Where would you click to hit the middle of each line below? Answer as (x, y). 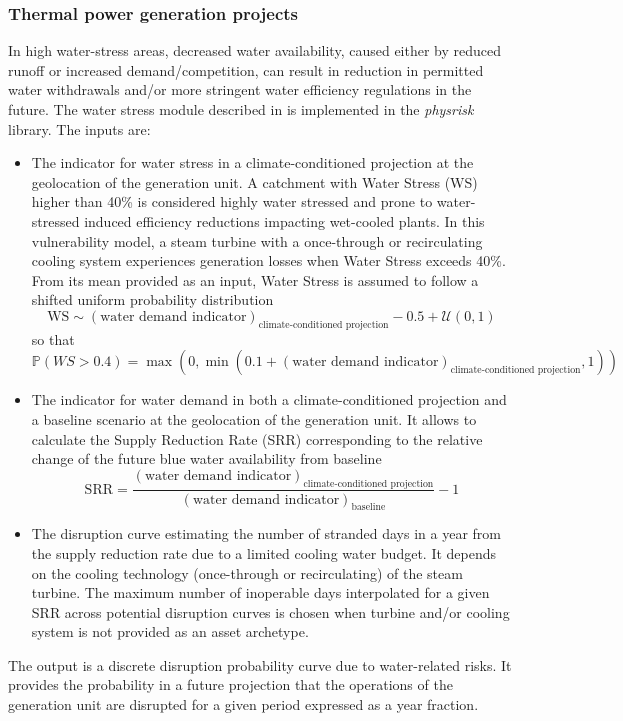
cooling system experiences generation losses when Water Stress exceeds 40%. (268, 260)
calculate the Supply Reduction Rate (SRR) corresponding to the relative (257, 438)
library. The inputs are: (79, 128)
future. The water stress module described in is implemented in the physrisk (241, 109)
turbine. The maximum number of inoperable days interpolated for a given (260, 592)
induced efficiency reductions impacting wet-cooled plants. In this (284, 220)
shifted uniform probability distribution (152, 299)
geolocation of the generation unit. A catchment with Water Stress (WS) (254, 181)
